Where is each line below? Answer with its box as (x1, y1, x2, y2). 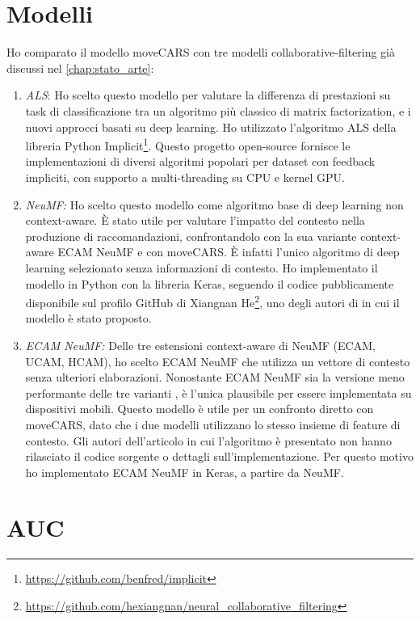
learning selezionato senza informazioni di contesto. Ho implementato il (25, 259, 378, 276)
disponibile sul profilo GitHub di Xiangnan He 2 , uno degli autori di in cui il (25, 292, 400, 310)
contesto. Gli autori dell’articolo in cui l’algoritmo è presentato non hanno (25, 432, 392, 449)
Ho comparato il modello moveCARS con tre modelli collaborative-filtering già (6, 44, 396, 61)
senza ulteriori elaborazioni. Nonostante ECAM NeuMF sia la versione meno (25, 369, 405, 386)
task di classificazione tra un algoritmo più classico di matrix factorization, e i (25, 102, 411, 119)
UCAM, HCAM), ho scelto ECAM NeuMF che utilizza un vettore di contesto (25, 352, 410, 369)
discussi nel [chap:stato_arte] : (6, 59, 154, 76)
